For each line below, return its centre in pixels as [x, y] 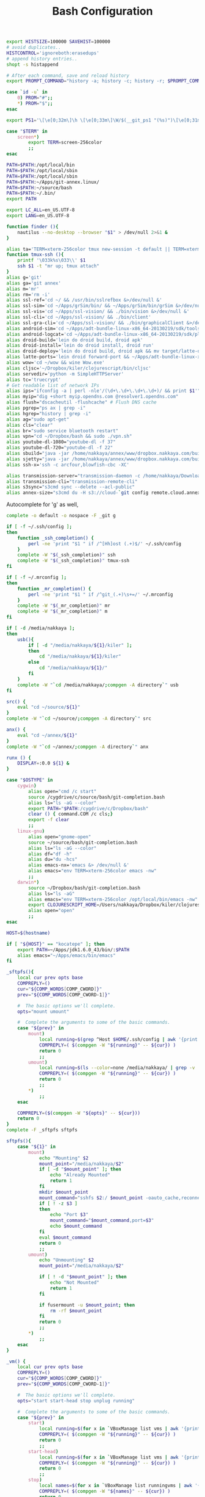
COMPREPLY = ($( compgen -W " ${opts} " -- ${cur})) [79, 1113]
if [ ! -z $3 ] [58, 1203]
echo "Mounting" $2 [63, 1158]
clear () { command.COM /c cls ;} [71, 814]
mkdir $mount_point [63, 1192]
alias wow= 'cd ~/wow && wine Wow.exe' [56, 363]
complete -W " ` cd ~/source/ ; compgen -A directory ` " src [79, 719]
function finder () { [33, 227]
